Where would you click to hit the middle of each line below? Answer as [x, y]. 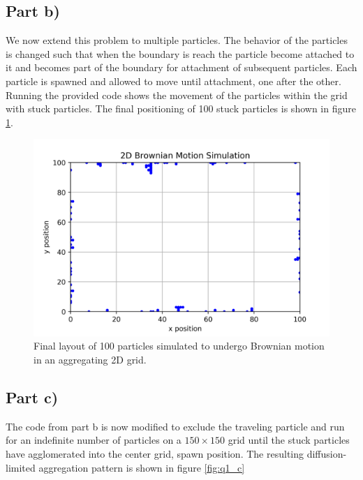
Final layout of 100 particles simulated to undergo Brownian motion [179, 346]
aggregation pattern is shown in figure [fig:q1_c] [142, 467]
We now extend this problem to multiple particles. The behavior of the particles [177, 40]
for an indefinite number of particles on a [94, 440]
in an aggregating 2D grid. [90, 359]
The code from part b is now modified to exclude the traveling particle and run [175, 426]
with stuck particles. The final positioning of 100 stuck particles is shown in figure [181, 108]
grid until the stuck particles [289, 440]
